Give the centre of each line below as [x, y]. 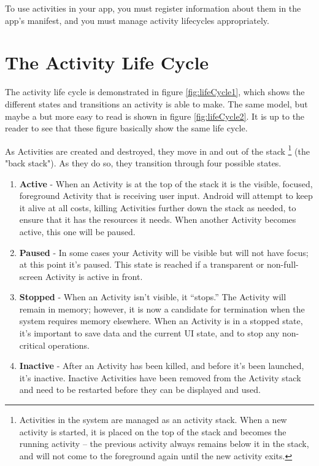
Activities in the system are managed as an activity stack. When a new [153, 420]
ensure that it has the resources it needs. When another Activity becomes [158, 219]
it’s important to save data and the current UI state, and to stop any [149, 333]
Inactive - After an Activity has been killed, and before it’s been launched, [162, 366]
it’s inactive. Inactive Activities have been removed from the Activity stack [160, 377]
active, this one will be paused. [77, 231]
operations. [69, 345]
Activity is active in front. [94, 276]
